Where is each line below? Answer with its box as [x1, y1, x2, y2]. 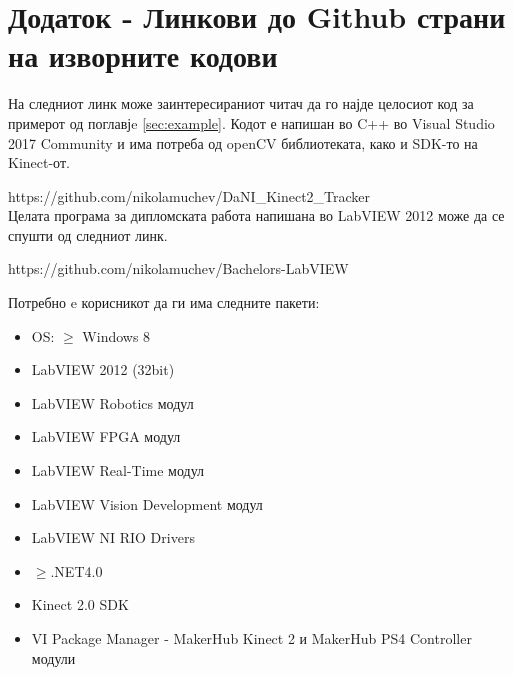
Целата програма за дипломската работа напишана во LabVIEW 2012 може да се [8, 205, 505, 226]
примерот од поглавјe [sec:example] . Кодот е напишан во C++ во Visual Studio [8, 112, 495, 133]
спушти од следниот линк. [8, 224, 168, 245]
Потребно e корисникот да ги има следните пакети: [8, 292, 320, 313]
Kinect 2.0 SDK [31, 594, 129, 615]
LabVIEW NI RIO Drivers [31, 527, 195, 548]
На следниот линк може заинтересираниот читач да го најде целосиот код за [8, 93, 474, 114]
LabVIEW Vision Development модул [31, 493, 263, 514]
